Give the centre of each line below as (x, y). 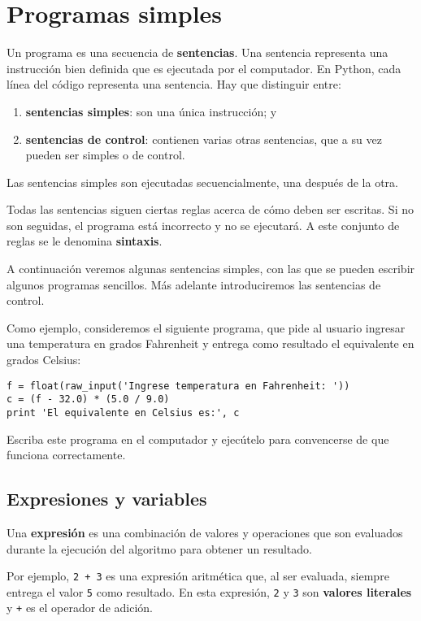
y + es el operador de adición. (80, 608)
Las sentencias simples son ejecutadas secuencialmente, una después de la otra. (202, 182)
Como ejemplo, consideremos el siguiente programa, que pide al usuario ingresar (206, 327)
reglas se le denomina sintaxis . (85, 241)
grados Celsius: (44, 360)
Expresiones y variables (107, 499)
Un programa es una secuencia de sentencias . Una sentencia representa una (197, 52)
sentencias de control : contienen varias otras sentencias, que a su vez (204, 139)
